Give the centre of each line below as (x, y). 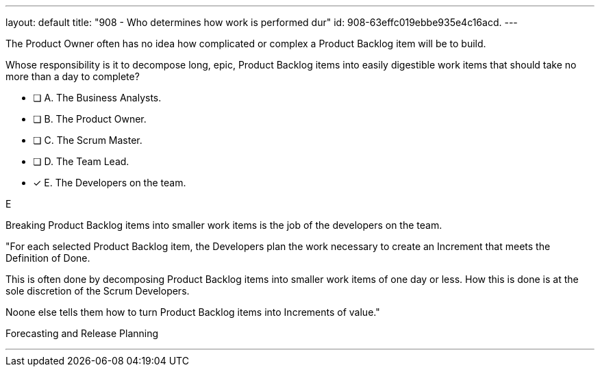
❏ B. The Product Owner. (90, 119)
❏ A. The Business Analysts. (97, 98)
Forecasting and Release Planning (82, 333)
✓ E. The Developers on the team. (110, 183)
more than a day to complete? (73, 76)
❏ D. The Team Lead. (81, 161)
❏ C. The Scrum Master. (88, 140)
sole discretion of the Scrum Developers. (98, 291)
